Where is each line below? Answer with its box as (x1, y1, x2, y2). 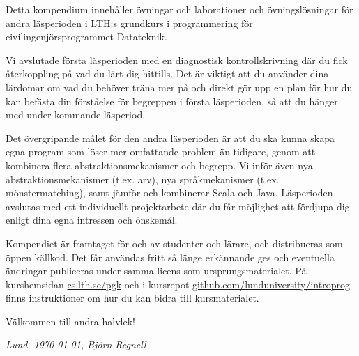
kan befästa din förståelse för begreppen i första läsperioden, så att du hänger (6, 93, 338, 108)
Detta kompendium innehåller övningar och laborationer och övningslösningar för (6, 2, 353, 16)
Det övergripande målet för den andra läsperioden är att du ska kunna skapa (6, 130, 335, 145)
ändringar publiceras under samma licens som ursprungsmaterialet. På (6, 263, 307, 278)
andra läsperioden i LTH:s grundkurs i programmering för (6, 15, 253, 30)
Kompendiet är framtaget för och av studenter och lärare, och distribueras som (6, 235, 343, 250)
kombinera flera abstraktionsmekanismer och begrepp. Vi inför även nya (6, 157, 313, 172)
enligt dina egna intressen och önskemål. (6, 212, 178, 227)
